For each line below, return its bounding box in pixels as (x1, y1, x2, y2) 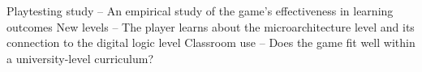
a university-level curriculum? (6, 49, 154, 66)
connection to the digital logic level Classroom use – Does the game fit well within (6, 34, 416, 51)
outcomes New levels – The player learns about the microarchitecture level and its (6, 18, 415, 35)
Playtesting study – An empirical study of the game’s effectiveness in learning (6, 2, 394, 19)
